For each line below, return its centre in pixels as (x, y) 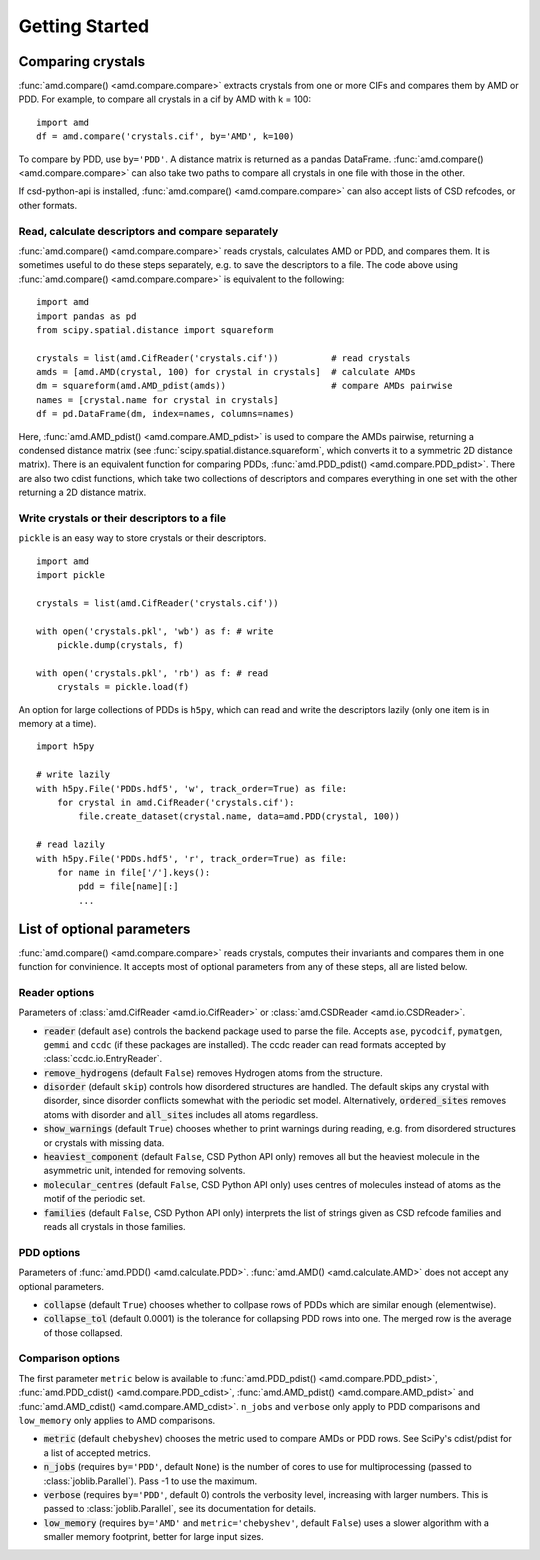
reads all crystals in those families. (114, 1226)
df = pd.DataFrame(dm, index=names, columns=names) (165, 414)
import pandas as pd (86, 316)
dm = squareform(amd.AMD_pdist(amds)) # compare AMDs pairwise (244, 386)
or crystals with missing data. (104, 1142)
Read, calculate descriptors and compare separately (148, 231)
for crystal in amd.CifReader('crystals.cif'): (175, 802)
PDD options (49, 1252)
